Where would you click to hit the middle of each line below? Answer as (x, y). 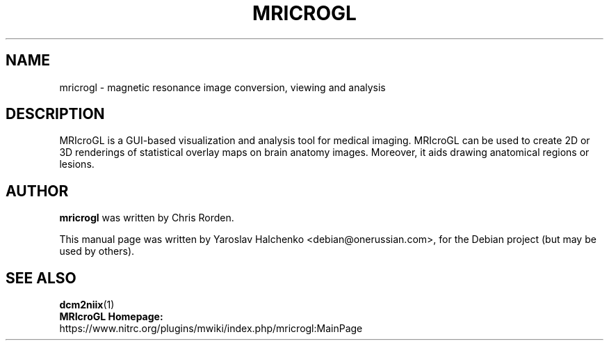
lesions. (77, 164)
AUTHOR (37, 191)
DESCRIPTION (55, 114)
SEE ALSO (41, 278)
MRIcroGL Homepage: (111, 317)
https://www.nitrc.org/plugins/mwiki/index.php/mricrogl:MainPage (211, 329)
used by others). (97, 251)
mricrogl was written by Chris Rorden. (147, 218)
